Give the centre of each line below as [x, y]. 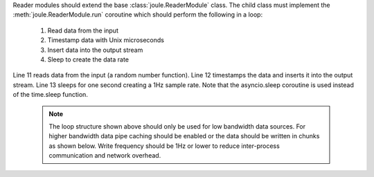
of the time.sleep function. [50, 95]
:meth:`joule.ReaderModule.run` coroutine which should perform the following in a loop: [138, 15]
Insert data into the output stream [95, 50]
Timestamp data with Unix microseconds [106, 40]
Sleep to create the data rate [88, 59]
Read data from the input [83, 30]
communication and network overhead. [105, 156]
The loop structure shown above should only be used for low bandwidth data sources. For [177, 126]
